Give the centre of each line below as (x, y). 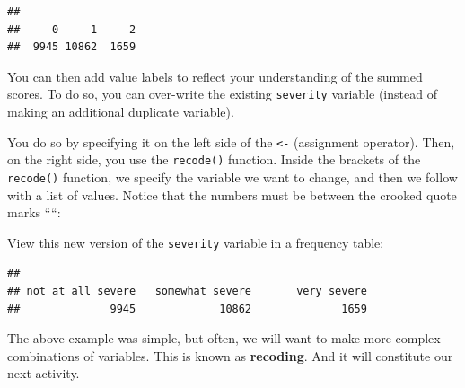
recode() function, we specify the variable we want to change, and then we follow (232, 176)
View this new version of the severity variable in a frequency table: (196, 242)
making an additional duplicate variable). (121, 112)
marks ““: (34, 212)
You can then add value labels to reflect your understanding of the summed (215, 76)
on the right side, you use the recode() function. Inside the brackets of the (214, 159)
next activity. (44, 373)
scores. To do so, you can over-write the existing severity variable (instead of (222, 94)
